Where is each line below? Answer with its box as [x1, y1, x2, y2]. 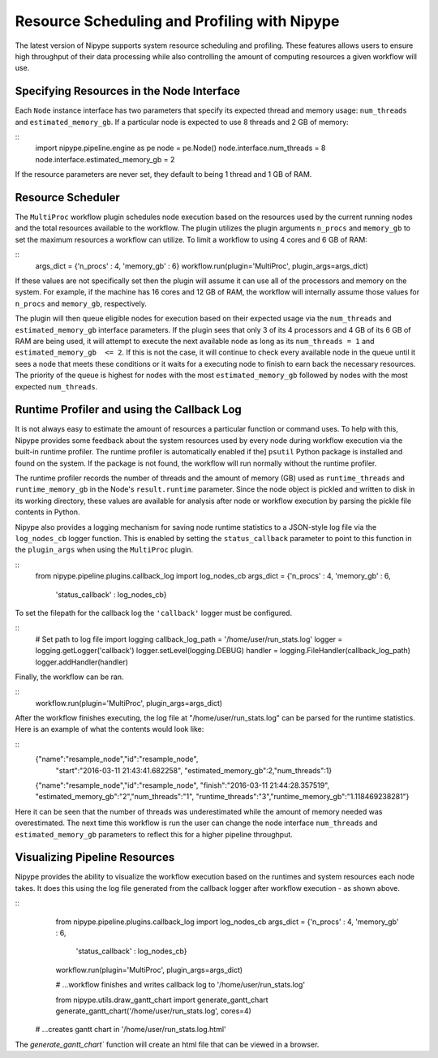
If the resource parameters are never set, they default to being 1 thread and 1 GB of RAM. [15, 170, 312, 179]
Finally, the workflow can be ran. [15, 672, 125, 682]
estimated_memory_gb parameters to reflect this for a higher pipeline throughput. [15, 829, 294, 839]
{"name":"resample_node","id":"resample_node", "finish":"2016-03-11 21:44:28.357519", [35, 781, 330, 790]
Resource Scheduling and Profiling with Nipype [15, 12, 340, 30]
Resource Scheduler [15, 191, 121, 204]
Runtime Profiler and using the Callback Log [15, 402, 243, 417]
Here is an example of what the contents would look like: [15, 725, 204, 734]
